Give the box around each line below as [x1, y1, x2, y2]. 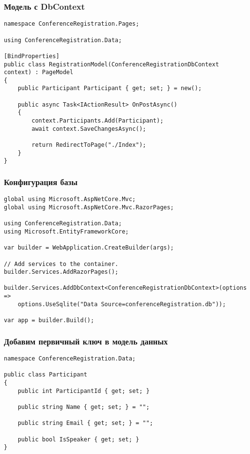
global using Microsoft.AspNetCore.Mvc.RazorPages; [4, 204, 174, 211]
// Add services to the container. [4, 260, 119, 267]
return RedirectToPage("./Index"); [31, 141, 146, 149]
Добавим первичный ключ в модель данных [4, 335, 168, 347]
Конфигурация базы [4, 175, 78, 188]
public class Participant [4, 371, 87, 378]
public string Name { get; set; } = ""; [17, 403, 150, 410]
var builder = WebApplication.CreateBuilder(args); [4, 244, 174, 251]
